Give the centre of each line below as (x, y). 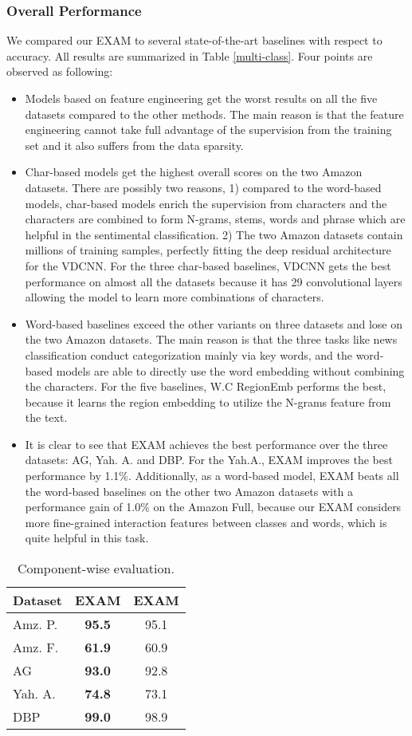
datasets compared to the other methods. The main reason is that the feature (214, 114)
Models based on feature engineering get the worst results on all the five (201, 98)
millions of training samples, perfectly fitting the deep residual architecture (208, 250)
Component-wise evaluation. (96, 569)
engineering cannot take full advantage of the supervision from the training (208, 130)
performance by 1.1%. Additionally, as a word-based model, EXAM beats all (212, 476)
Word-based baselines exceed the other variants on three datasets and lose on (214, 323)
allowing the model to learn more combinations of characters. (175, 297)
